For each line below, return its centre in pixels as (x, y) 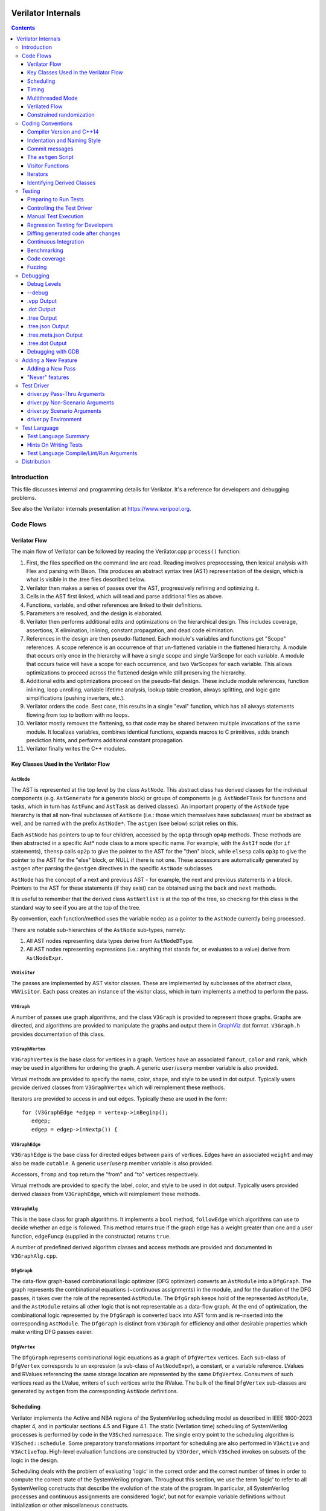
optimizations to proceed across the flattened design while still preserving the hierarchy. (136, 672)
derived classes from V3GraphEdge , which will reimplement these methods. (106, 1194)
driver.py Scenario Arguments (65, 411)
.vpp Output (42, 301)
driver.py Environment (55, 419)
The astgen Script (50, 157)
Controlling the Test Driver (60, 208)
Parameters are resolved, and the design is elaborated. (94, 613)
